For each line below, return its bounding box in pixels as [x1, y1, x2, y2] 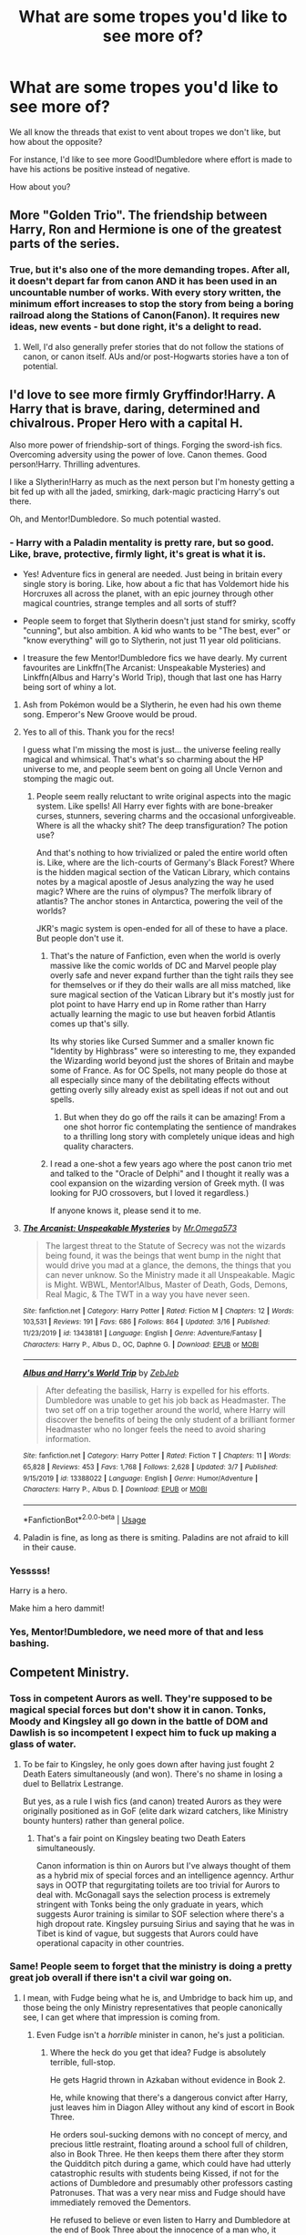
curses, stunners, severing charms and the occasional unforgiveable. [36, 809, 296, 821]
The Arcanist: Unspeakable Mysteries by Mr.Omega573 [22, 1222, 238, 1233]
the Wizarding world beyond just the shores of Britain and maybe [49, 1055, 294, 1066]
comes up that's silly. [49, 1018, 130, 1029]
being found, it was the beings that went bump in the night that [45, 1250, 281, 1261]
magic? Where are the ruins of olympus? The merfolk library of [36, 886, 272, 897]
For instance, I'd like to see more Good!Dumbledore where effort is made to [9, 153, 293, 165]
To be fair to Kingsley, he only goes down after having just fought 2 [22, 1758, 275, 1769]
